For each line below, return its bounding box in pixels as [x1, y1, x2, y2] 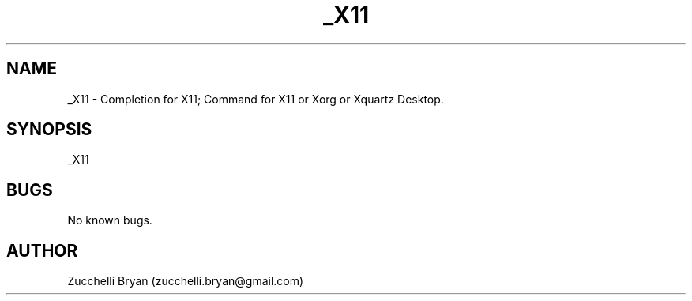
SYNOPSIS [6, 119, 92, 140]
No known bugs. [67, 213, 152, 228]
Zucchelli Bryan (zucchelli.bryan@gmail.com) [67, 274, 304, 288]
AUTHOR [6, 240, 78, 261]
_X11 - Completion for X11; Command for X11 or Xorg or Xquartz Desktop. [67, 92, 444, 106]
